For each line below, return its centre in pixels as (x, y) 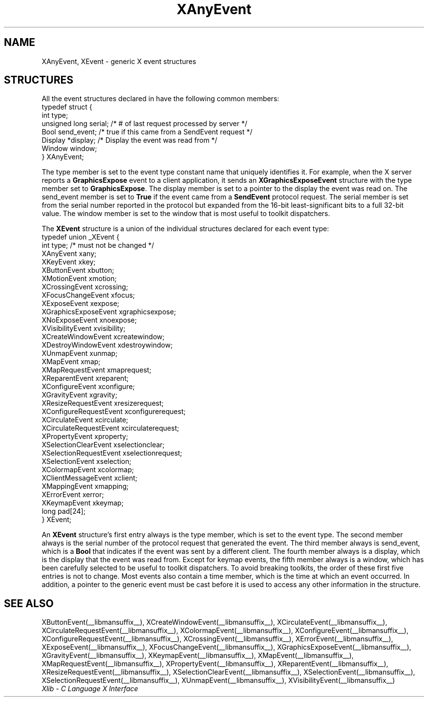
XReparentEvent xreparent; (85, 378)
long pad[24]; (64, 511)
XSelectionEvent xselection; (86, 461)
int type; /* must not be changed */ (98, 245)
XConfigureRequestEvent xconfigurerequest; (114, 412)
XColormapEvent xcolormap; (88, 470)
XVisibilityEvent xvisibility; (84, 329)
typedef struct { (67, 107)
